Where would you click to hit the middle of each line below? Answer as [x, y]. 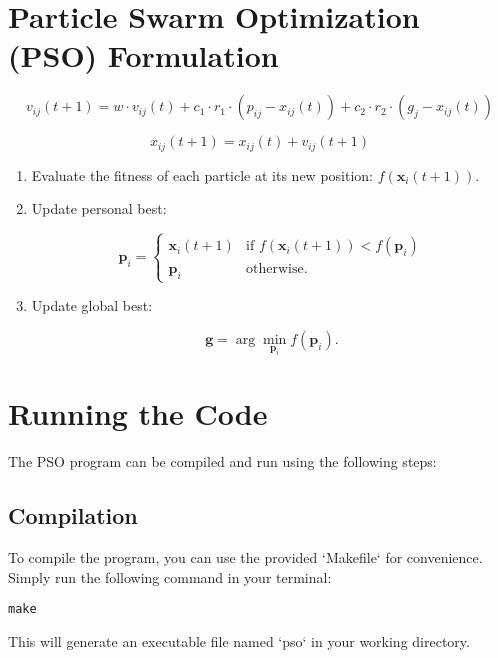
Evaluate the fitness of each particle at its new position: [202, 174]
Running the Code [138, 413]
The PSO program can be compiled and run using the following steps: [222, 461]
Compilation [73, 515]
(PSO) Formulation [143, 55]
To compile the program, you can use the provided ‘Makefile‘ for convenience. [245, 557]
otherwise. [277, 269]
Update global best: [92, 305]
